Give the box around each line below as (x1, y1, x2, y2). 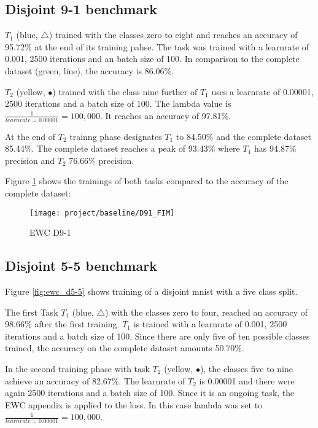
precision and (5, 154, 55, 166)
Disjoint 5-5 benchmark (5, 256, 157, 275)
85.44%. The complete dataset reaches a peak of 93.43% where (5, 142, 240, 155)
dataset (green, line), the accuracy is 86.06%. (5, 64, 174, 77)
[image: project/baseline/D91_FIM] (29, 208, 175, 217)
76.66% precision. (69, 154, 134, 166)
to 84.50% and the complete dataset (176, 130, 312, 142)
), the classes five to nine (200, 362, 293, 375)
